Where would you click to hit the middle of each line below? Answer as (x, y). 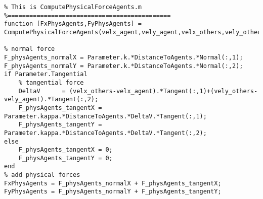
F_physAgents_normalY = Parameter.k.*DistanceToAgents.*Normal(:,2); (124, 66)
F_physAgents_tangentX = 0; (65, 150)
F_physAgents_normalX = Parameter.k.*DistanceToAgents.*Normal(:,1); (124, 57)
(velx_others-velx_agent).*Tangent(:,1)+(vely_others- (163, 91)
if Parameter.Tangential (46, 74)
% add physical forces (42, 175)
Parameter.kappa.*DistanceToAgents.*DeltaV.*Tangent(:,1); (105, 116)
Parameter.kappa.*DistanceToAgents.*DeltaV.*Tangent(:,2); (105, 133)
